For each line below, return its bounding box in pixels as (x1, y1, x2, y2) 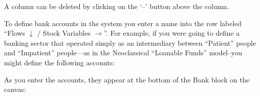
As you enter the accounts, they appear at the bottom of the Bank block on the (4, 74, 249, 84)
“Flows (4, 28, 25, 38)
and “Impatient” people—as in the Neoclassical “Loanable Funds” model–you (4, 47, 242, 58)
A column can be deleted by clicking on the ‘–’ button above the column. (4, 1, 229, 11)
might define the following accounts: (4, 57, 115, 67)
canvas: (4, 84, 26, 94)
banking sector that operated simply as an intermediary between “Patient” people (4, 37, 256, 48)
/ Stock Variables (37, 28, 91, 38)
